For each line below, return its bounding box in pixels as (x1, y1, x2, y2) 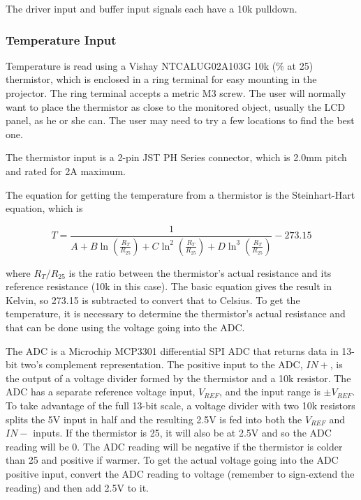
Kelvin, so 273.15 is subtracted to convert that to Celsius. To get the (6, 292, 300, 307)
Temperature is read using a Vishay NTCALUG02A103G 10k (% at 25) (6, 58, 314, 73)
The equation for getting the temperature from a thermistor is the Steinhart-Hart (6, 187, 355, 202)
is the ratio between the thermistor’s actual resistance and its (68, 265, 332, 280)
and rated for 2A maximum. (6, 163, 126, 178)
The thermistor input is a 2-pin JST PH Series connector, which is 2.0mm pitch (6, 150, 347, 165)
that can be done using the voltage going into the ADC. (6, 320, 245, 335)
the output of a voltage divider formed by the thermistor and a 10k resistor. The (6, 370, 351, 385)
